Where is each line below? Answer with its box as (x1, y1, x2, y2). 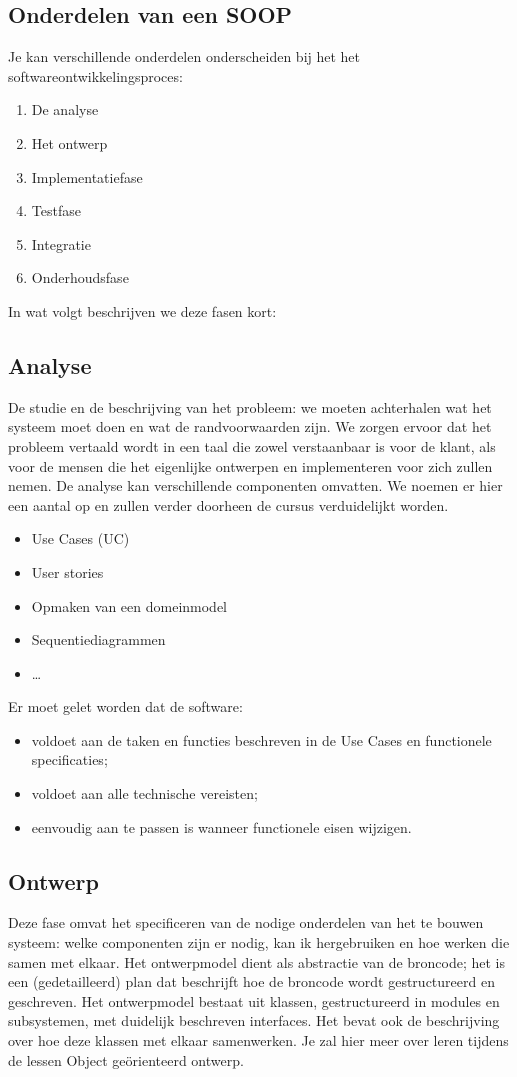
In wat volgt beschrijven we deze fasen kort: (8, 300, 277, 321)
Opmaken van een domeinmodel (31, 595, 228, 616)
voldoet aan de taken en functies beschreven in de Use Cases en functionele (31, 729, 492, 750)
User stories (31, 561, 104, 582)
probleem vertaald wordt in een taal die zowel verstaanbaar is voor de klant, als (8, 435, 496, 456)
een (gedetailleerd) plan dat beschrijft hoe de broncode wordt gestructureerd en (8, 971, 495, 992)
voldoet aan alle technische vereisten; (31, 783, 258, 804)
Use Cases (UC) (31, 528, 130, 549)
